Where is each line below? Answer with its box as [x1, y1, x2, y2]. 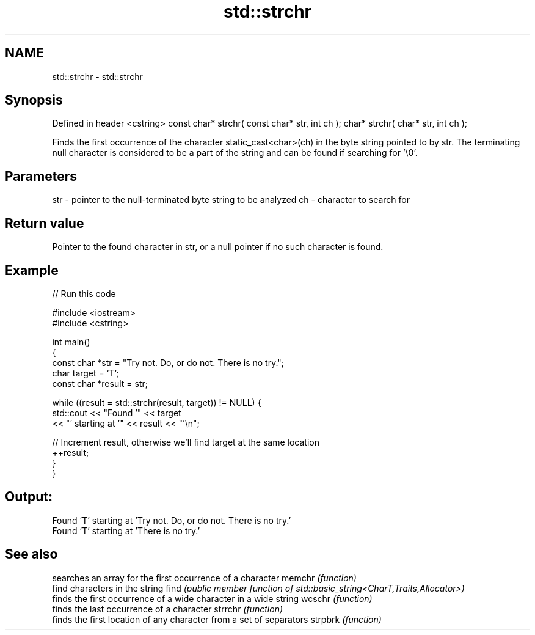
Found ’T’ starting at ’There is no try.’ [52, 525, 200, 536]
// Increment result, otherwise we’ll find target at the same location [52, 436, 319, 447]
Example [5, 262, 59, 278]
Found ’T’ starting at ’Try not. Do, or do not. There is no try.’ [52, 515, 291, 526]
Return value [5, 215, 84, 231]
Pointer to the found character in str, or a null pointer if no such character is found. [52, 241, 384, 252]
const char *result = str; [52, 378, 148, 389]
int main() [52, 336, 90, 347]
